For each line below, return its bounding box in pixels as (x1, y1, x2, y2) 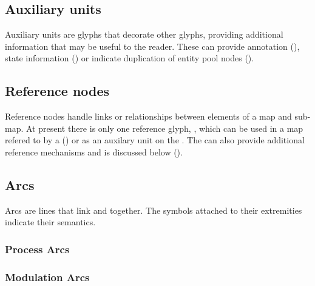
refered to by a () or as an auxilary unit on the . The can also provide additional (5, 134, 305, 146)
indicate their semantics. (5, 216, 96, 228)
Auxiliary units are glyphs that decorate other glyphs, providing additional (5, 28, 283, 41)
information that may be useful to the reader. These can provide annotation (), (5, 39, 300, 52)
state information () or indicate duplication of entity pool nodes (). (5, 52, 254, 64)
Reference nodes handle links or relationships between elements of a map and (5, 110, 292, 123)
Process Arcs (5, 241, 70, 256)
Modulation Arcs (5, 269, 90, 284)
